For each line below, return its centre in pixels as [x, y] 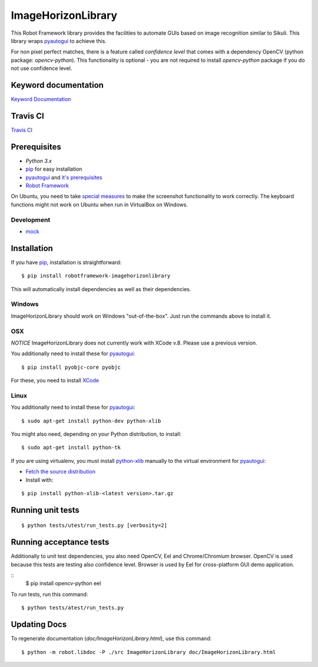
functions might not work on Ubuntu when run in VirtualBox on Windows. [100, 204]
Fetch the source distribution [60, 472]
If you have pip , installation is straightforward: [66, 262]
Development [31, 219]
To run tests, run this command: [49, 594]
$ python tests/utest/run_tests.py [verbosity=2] [95, 526]
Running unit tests [45, 510]
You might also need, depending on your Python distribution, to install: [96, 434]
